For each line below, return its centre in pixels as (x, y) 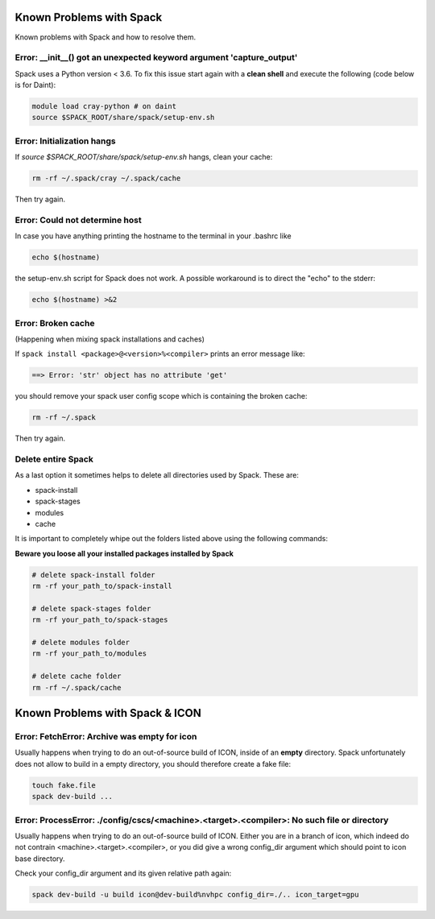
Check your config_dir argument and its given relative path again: (123, 873)
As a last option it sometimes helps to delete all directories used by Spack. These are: (157, 475)
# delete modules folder (81, 643)
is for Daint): (35, 85)
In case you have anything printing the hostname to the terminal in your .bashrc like (153, 236)
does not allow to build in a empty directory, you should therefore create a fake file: (153, 764)
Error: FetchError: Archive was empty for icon (106, 737)
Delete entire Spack (54, 459)
